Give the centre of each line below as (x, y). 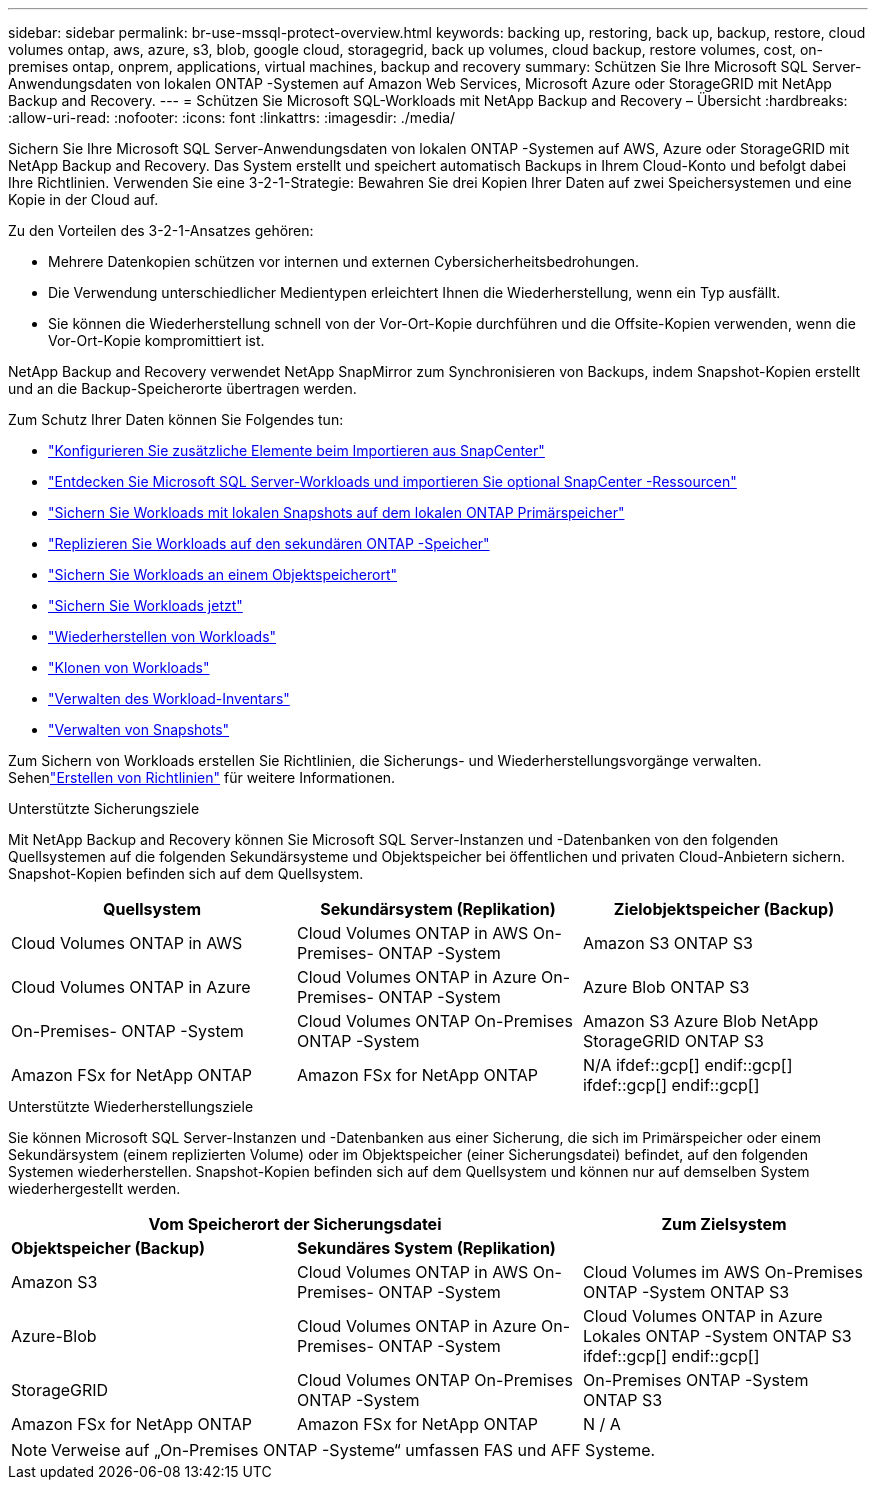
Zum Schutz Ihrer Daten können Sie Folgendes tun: (176, 419)
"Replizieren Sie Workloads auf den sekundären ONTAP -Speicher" (269, 543)
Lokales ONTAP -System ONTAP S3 (717, 1336)
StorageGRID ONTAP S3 (673, 1041)
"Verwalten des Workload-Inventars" (169, 698)
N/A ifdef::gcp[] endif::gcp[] (687, 1065)
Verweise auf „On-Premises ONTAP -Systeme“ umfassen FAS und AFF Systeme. (353, 1450)
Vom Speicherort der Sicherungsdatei (295, 1224)
